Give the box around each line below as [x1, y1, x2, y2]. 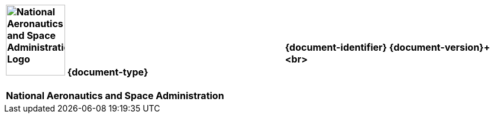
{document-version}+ [389, 41, 490, 53]
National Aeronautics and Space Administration [6, 90, 224, 101]
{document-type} [67, 66, 148, 78]
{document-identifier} [285, 41, 388, 53]
